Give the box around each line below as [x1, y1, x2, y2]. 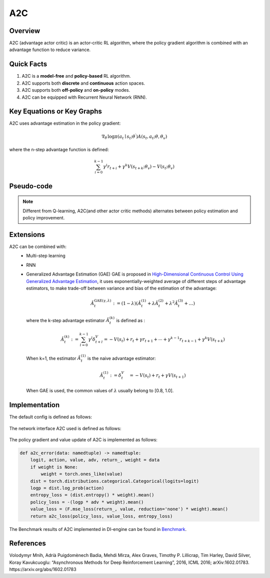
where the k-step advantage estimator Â [26, 317, 110, 323]
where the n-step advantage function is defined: [9, 147, 109, 153]
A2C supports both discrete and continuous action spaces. [21, 80, 145, 86]
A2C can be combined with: [9, 243, 67, 249]
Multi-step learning [26, 253, 65, 259]
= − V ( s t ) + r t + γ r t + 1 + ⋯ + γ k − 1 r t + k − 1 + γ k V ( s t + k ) [103, 336, 225, 343]
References [9, 539, 46, 548]
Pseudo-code [9, 182, 52, 190]
